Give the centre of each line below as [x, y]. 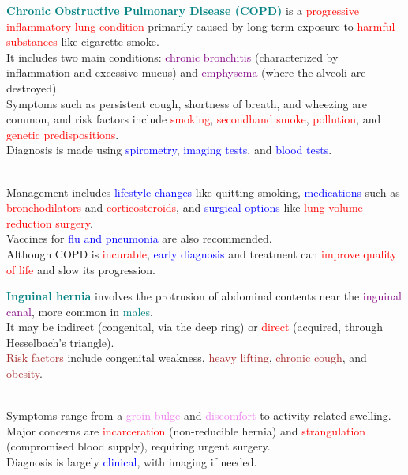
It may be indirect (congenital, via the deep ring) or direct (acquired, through [195, 327]
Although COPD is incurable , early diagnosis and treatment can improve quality [202, 253]
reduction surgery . [50, 222]
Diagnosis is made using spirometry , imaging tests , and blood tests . [169, 150]
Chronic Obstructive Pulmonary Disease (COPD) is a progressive [183, 10]
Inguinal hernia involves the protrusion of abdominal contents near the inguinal [204, 296]
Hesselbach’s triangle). [60, 342]
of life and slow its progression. [81, 269]
